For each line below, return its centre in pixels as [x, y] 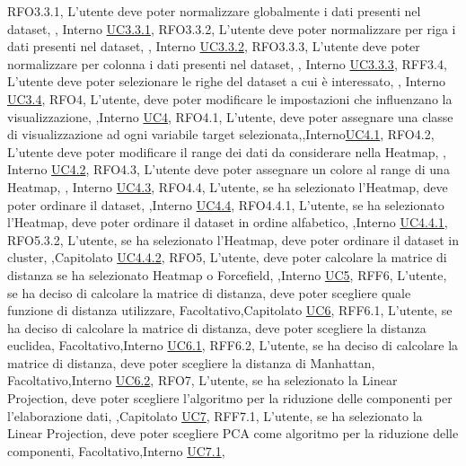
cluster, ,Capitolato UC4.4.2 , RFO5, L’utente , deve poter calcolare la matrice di [227, 257]
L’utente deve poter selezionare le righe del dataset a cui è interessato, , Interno [226, 81]
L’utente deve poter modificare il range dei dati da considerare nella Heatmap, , [227, 151]
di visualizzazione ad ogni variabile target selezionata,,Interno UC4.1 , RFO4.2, [221, 134]
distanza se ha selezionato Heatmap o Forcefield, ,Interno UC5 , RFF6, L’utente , [227, 274]
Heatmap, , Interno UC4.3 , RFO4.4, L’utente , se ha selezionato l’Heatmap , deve [228, 186]
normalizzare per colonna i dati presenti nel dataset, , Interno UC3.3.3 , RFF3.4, [227, 63]
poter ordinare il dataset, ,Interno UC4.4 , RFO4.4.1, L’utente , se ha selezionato [226, 204]
